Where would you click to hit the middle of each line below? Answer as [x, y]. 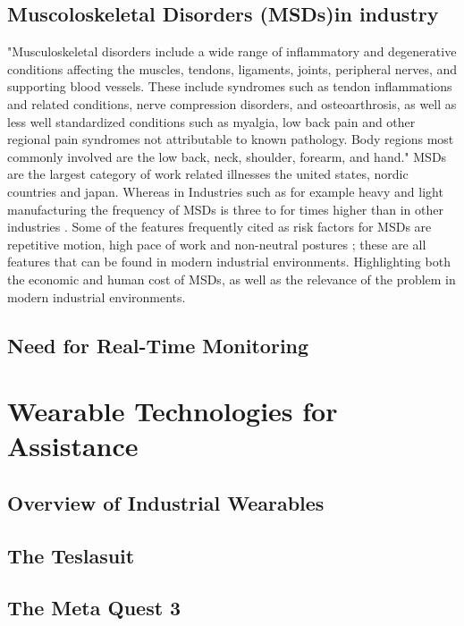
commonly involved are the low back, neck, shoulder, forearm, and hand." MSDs [227, 156]
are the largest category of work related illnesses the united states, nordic [208, 174]
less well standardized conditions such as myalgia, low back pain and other [211, 121]
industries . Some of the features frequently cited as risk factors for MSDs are [219, 227]
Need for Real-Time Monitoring [158, 345]
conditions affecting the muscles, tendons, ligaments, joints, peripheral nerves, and [232, 68]
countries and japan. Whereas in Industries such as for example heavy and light [225, 191]
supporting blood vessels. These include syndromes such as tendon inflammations [230, 86]
